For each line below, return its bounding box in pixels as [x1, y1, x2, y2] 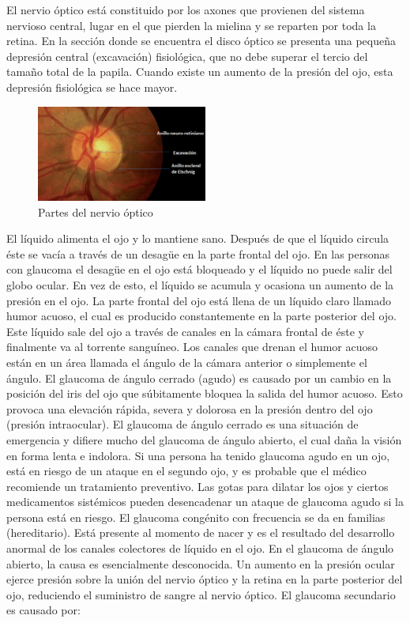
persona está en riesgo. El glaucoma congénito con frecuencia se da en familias [6, 508, 386, 525]
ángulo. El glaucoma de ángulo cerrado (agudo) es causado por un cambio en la [6, 369, 392, 386]
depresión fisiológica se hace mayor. [6, 78, 178, 95]
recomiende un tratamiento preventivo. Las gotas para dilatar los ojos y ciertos [6, 478, 389, 494]
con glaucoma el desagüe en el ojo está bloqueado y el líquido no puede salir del [6, 261, 393, 278]
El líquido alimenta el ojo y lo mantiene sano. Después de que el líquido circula [6, 230, 389, 247]
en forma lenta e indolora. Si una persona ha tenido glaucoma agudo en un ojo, [6, 447, 390, 463]
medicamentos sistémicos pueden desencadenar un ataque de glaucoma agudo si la [6, 493, 404, 510]
